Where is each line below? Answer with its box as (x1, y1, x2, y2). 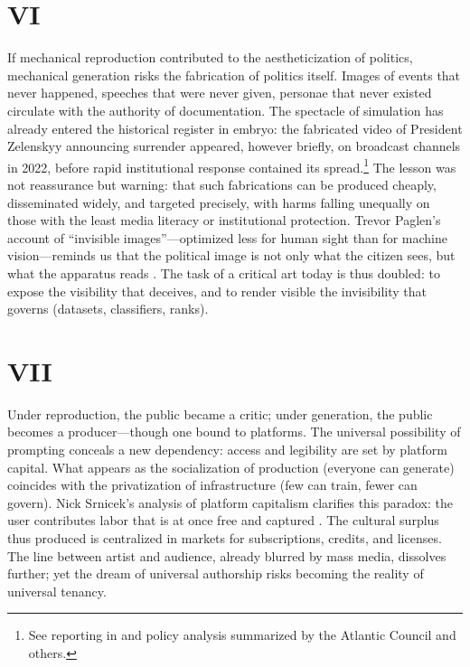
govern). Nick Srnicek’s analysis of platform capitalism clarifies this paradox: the (7, 493, 454, 512)
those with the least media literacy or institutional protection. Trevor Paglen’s (7, 211, 441, 230)
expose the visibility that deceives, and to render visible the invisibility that (7, 281, 428, 300)
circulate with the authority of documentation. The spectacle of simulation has (7, 100, 444, 119)
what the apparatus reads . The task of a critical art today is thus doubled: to (7, 263, 440, 282)
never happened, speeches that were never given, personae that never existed (7, 83, 432, 102)
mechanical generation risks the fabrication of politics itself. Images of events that (7, 65, 461, 84)
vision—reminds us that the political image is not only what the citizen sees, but (7, 246, 456, 265)
